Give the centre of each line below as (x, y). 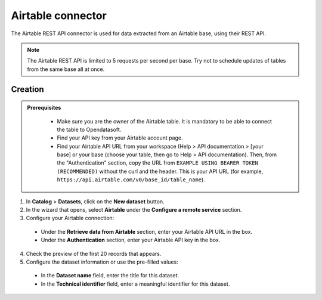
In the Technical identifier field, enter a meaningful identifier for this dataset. (135, 284)
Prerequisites (44, 108)
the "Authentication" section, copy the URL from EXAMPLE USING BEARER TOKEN (158, 163)
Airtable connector (59, 16)
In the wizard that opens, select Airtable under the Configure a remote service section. (134, 210)
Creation (27, 89)
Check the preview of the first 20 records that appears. (94, 253)
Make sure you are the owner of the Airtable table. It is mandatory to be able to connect (165, 121)
